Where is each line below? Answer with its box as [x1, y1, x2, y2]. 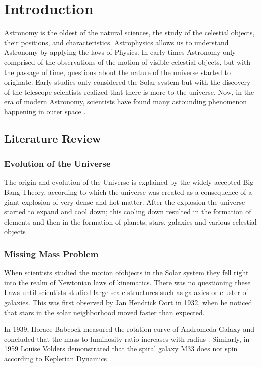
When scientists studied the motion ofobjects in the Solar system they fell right [4, 267, 249, 278]
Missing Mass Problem [4, 247, 99, 260]
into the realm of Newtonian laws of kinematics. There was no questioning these [4, 277, 251, 287]
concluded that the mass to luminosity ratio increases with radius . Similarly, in [4, 333, 250, 344]
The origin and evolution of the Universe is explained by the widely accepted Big [4, 177, 254, 187]
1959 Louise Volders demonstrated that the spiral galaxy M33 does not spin [4, 343, 238, 354]
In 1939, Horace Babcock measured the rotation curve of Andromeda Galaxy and [4, 324, 254, 334]
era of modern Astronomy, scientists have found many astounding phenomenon [4, 96, 247, 107]
